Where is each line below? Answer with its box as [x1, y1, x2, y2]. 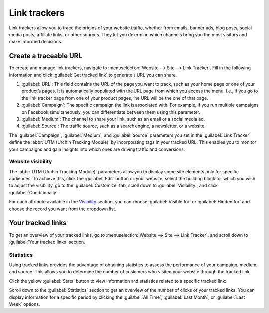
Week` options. [9, 301, 40, 307]
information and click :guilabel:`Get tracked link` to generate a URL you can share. [9, 72, 177, 78]
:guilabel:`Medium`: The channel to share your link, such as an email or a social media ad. [21, 116, 205, 122]
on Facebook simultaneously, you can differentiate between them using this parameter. [21, 109, 200, 115]
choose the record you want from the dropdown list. [9, 206, 117, 212]
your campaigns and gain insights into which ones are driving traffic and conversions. [9, 146, 185, 152]
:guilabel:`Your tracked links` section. [9, 239, 86, 245]
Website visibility [9, 158, 52, 165]
